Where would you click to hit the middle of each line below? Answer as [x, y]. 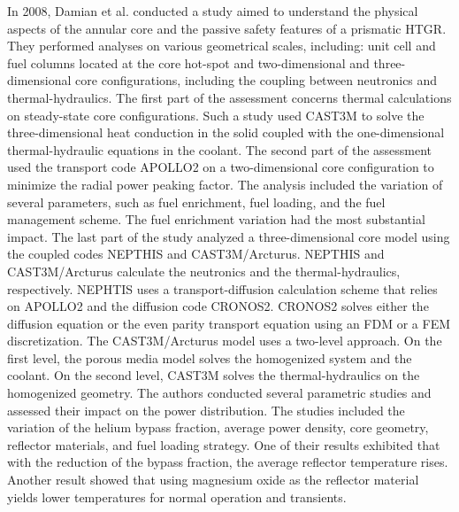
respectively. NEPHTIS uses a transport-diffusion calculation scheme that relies [222, 288]
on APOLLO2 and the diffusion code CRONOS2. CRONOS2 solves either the [218, 306]
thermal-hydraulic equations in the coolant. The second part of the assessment [220, 149]
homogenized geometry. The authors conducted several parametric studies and [219, 393]
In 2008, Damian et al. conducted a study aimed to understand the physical [213, 11]
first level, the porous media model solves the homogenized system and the [210, 357]
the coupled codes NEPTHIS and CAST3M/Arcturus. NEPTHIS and [196, 254]
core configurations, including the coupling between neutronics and [256, 80]
